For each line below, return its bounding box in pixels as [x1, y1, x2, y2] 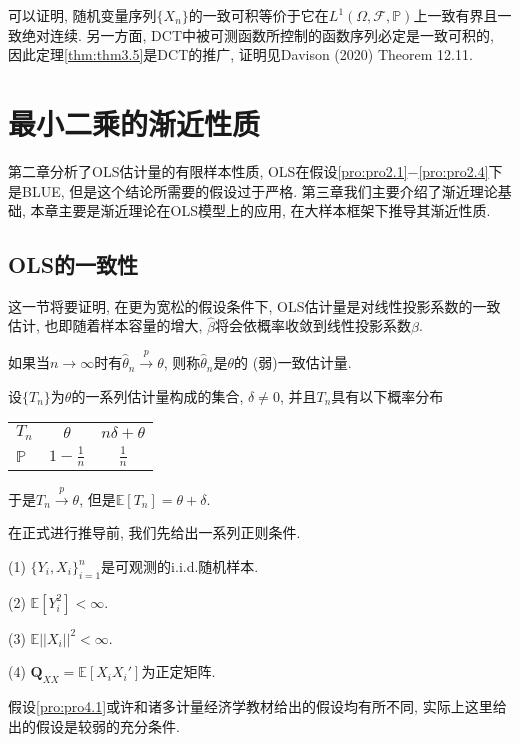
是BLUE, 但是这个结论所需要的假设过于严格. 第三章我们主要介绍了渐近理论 [8, 180, 498, 201]
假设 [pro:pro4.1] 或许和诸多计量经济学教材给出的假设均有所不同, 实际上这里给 [8, 696, 507, 717]
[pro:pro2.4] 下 [418, 160, 503, 181]
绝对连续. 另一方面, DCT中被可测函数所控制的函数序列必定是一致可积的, [21, 24, 494, 45]
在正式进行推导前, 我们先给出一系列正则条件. [8, 522, 301, 543]
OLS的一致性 [8, 249, 139, 280]
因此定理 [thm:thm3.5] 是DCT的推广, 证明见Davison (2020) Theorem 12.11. [8, 44, 473, 65]
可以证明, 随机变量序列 [8, 5, 157, 25]
